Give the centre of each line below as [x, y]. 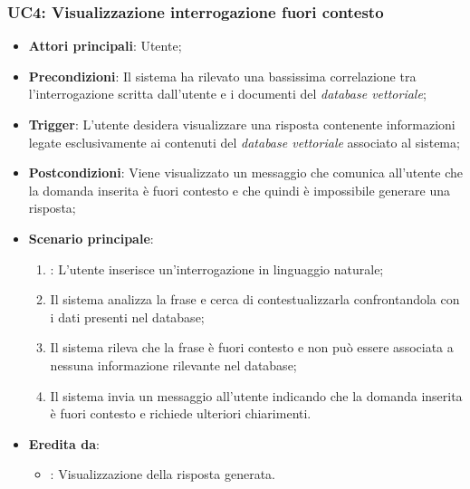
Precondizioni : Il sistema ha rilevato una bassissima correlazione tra [222, 76]
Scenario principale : [91, 238]
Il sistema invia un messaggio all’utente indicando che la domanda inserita [256, 395]
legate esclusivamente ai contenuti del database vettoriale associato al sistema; [244, 142]
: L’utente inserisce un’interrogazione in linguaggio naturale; [217, 268]
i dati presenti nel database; [127, 316]
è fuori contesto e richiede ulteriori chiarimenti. [181, 413]
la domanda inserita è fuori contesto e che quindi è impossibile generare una [239, 190]
